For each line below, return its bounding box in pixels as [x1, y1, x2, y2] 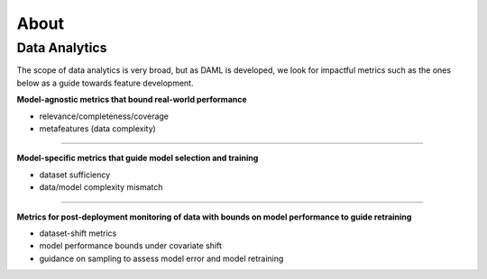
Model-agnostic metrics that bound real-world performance [16, 94, 247, 105]
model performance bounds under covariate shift [39, 240, 223, 251]
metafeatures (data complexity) [39, 122, 157, 134]
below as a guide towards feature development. [16, 77, 194, 88]
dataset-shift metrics [39, 228, 117, 238]
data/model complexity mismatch [39, 182, 163, 193]
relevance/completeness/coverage [39, 111, 170, 121]
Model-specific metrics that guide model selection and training [16, 153, 259, 164]
